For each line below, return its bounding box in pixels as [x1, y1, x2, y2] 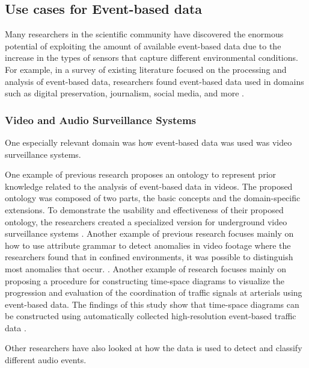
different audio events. [5, 354, 87, 366]
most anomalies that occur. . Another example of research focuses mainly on [5, 262, 286, 275]
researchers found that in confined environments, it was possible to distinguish [5, 251, 293, 263]
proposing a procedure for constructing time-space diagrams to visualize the [5, 274, 284, 287]
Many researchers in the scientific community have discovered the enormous [5, 28, 284, 40]
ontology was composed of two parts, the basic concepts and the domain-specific [5, 192, 301, 204]
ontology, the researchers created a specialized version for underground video [5, 215, 287, 228]
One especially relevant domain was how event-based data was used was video [5, 136, 292, 148]
